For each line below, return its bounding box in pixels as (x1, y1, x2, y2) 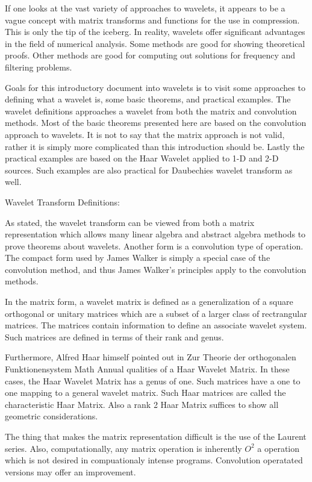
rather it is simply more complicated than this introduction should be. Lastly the (5, 140, 305, 152)
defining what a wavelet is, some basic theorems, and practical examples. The (5, 93, 291, 105)
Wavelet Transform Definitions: (5, 195, 120, 208)
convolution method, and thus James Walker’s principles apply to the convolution (5, 263, 307, 275)
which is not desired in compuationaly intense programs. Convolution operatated (5, 454, 303, 466)
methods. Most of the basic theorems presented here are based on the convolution (5, 116, 307, 129)
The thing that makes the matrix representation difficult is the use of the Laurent (5, 430, 307, 442)
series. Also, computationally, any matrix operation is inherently (5, 442, 242, 454)
